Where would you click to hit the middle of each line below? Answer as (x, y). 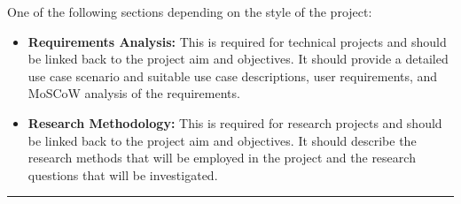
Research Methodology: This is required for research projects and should (235, 122)
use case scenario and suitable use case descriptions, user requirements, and (233, 76)
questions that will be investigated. (123, 174)
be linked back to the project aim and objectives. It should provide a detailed (238, 59)
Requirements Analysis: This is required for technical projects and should (237, 41)
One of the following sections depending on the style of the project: (190, 11)
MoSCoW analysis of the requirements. (134, 93)
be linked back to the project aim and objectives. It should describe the (222, 140)
